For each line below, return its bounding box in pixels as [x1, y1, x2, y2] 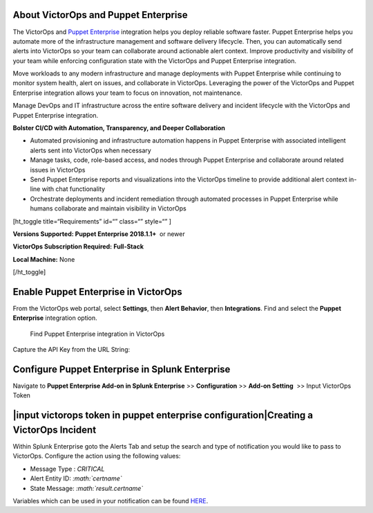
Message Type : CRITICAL [30, 465, 105, 473]
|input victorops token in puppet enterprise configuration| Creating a [12, 409, 314, 422]
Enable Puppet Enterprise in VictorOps [12, 286, 182, 298]
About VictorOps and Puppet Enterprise [12, 9, 188, 21]
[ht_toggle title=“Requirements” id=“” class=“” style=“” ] [12, 217, 172, 225]
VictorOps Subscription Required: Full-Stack [12, 242, 144, 251]
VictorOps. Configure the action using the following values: [12, 452, 181, 460]
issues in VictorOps [30, 165, 86, 174]
